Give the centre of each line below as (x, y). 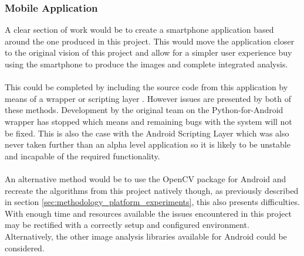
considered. (25, 248)
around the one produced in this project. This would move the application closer (150, 41)
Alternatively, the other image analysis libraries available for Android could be (146, 236)
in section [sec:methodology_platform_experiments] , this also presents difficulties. (152, 202)
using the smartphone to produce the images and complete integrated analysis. (146, 64)
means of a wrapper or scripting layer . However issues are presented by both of (148, 98)
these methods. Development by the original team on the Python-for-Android (144, 110)
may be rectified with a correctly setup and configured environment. (127, 225)
